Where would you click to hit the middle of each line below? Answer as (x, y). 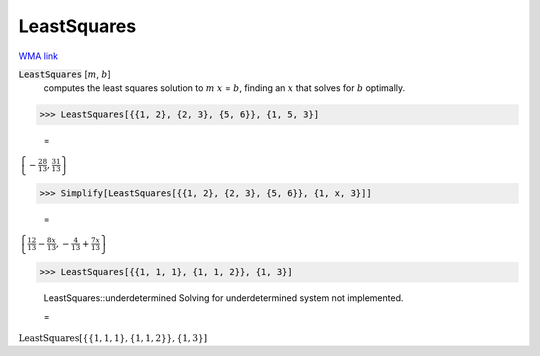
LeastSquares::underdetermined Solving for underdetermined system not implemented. (223, 298)
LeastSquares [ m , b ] (65, 74)
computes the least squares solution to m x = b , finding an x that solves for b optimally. (224, 88)
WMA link (38, 56)
